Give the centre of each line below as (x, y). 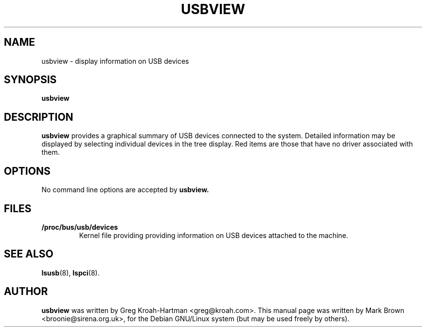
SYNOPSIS (30, 80)
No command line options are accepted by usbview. (125, 190)
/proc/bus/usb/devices (80, 227)
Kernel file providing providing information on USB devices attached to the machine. (213, 235)
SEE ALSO (29, 254)
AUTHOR (26, 292)
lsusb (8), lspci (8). (71, 273)
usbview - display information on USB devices (115, 61)
